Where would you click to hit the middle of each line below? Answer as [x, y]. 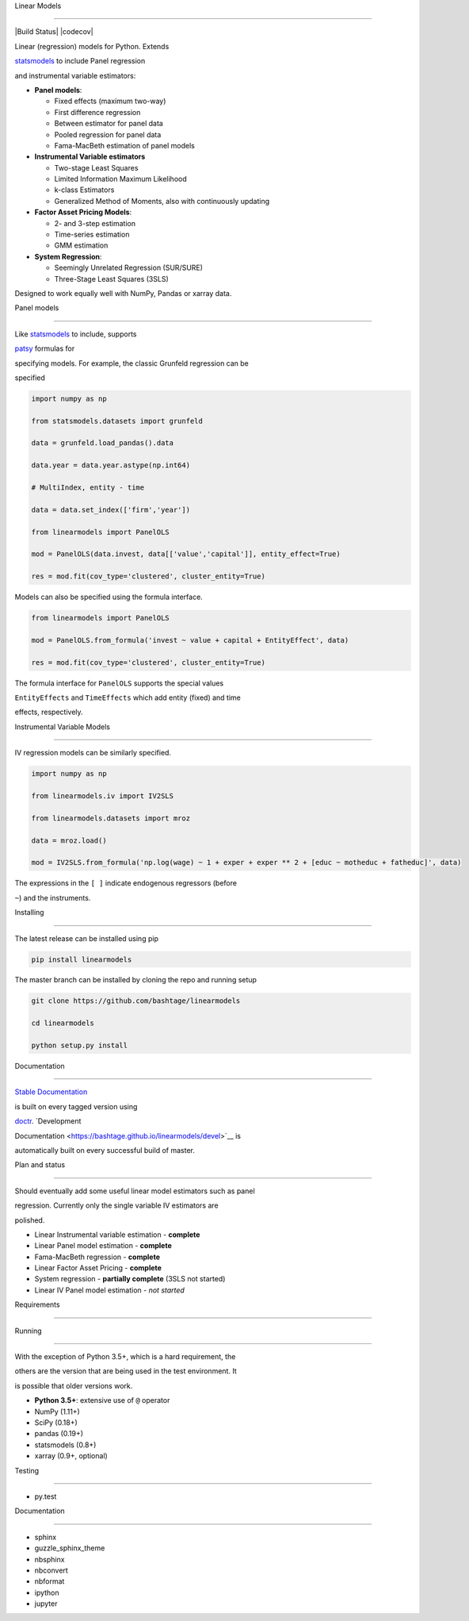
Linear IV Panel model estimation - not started [110, 1290]
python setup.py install [80, 1046]
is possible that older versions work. [74, 1385]
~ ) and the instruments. [53, 897]
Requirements [37, 1304]
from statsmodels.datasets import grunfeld [117, 421]
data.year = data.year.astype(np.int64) [111, 465]
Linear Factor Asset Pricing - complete [98, 1268]
